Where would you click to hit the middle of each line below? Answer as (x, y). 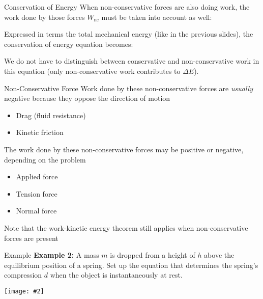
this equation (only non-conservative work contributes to (92, 71)
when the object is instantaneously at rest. (116, 275)
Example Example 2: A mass (52, 255)
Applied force (37, 176)
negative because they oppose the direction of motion (87, 98)
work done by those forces (45, 17)
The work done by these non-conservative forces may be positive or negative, (124, 149)
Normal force (36, 211)
